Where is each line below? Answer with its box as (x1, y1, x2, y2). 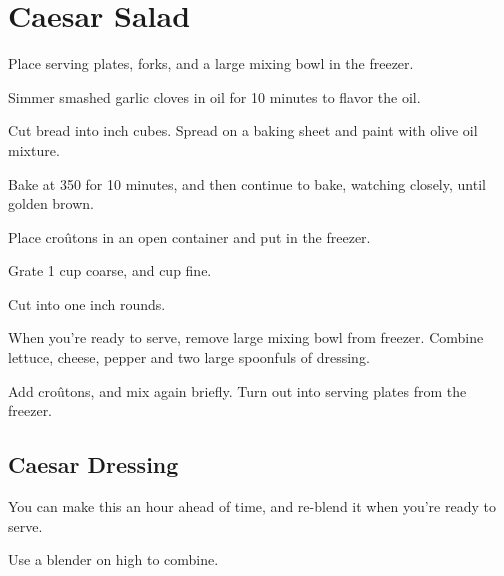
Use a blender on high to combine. (8, 549, 219, 570)
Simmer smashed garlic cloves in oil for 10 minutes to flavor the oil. (8, 86, 421, 107)
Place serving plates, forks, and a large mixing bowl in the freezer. (8, 53, 414, 74)
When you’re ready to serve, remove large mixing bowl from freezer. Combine (8, 327, 484, 348)
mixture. (8, 139, 60, 160)
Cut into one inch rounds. (8, 293, 166, 314)
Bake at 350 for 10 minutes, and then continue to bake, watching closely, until (8, 173, 486, 194)
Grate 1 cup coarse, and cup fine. (8, 260, 212, 281)
